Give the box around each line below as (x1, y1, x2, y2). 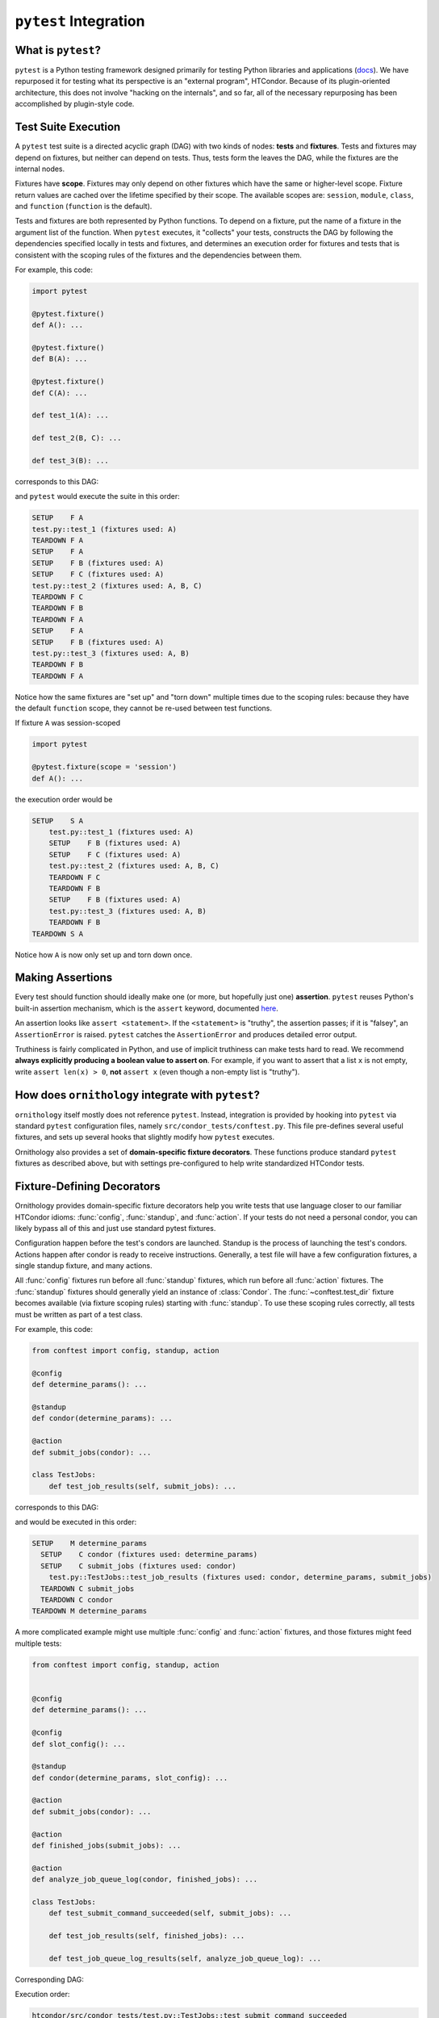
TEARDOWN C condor (40, 1595, 113, 1605)
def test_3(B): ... (31, 456, 109, 465)
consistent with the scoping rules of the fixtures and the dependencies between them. (15, 250, 302, 260)
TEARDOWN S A (31, 929, 84, 938)
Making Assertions (15, 971, 113, 985)
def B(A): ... (31, 354, 88, 363)
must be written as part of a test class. (15, 1309, 143, 1319)
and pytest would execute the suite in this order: (15, 492, 181, 501)
